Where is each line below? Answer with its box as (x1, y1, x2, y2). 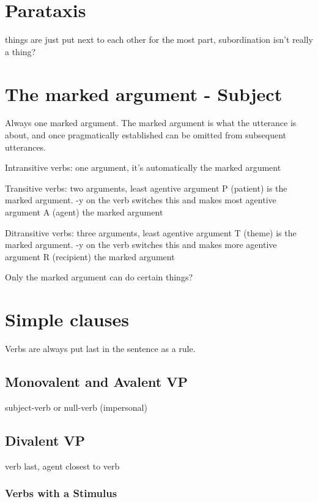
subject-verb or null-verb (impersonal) (5, 400, 147, 413)
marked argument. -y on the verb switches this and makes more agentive (5, 238, 277, 251)
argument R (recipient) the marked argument (5, 250, 175, 263)
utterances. (5, 140, 46, 153)
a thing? (5, 45, 36, 58)
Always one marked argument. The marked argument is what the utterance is (5, 116, 297, 129)
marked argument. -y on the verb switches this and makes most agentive (5, 193, 276, 206)
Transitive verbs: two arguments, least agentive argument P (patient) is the (5, 181, 287, 194)
